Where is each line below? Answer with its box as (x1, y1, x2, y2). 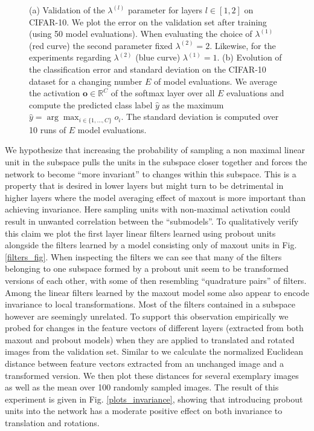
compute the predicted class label (29, 98, 153, 111)
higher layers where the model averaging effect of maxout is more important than (5, 191, 306, 203)
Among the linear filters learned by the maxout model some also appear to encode (5, 286, 309, 298)
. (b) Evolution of (217, 51, 282, 64)
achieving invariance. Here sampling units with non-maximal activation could (5, 203, 290, 215)
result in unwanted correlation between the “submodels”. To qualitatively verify (5, 214, 299, 227)
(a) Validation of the (29, 4, 105, 16)
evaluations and (226, 87, 284, 99)
